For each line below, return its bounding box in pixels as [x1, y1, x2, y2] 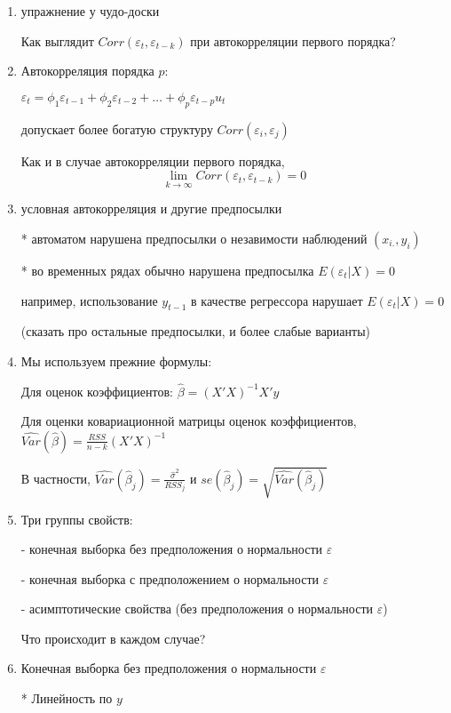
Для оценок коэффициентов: [20, 381, 173, 400]
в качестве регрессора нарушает [191, 291, 363, 309]
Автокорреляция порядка [20, 61, 154, 80]
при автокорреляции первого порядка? [190, 31, 396, 50]
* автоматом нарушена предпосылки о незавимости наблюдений [20, 228, 368, 247]
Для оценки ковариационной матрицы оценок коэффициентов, [20, 412, 357, 430]
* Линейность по [20, 689, 113, 708]
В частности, [20, 469, 91, 487]
